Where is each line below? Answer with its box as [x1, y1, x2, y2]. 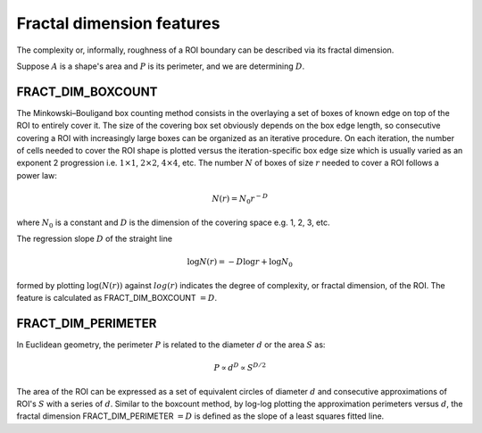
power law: [16, 170, 58, 180]
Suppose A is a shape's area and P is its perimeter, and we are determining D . [16, 61, 305, 71]
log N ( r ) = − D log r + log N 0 [187, 257, 294, 269]
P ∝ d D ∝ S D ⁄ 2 [213, 362, 267, 373]
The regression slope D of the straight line [16, 233, 173, 244]
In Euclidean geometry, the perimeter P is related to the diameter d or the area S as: [16, 339, 326, 350]
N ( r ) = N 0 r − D [212, 192, 268, 205]
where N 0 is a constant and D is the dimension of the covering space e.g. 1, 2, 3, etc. [16, 217, 330, 229]
